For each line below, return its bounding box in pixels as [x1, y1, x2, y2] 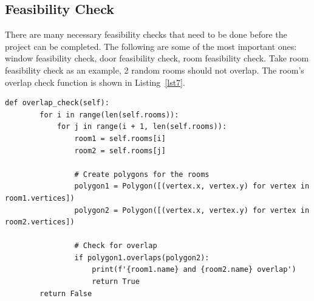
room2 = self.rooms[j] [74, 146, 166, 155]
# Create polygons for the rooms [74, 170, 210, 179]
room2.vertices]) [5, 218, 75, 227]
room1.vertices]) [5, 193, 75, 202]
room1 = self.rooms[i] [74, 134, 166, 143]
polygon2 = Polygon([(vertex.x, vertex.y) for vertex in [74, 206, 310, 215]
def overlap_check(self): [5, 99, 109, 108]
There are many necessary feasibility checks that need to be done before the [5, 28, 287, 41]
